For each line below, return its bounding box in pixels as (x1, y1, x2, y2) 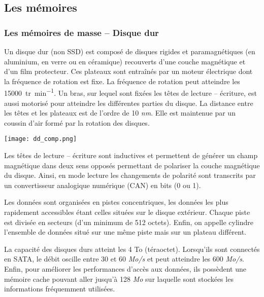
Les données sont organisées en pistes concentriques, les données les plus (4, 197, 228, 207)
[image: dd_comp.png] (4, 135, 77, 143)
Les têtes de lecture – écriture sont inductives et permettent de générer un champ (4, 150, 258, 161)
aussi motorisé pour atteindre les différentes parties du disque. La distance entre (4, 97, 253, 108)
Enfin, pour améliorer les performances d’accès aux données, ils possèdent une (4, 264, 246, 274)
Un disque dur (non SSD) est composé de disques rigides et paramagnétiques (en (4, 46, 255, 56)
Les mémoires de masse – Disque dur (4, 26, 159, 39)
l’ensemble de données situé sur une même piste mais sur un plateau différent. (4, 227, 246, 237)
